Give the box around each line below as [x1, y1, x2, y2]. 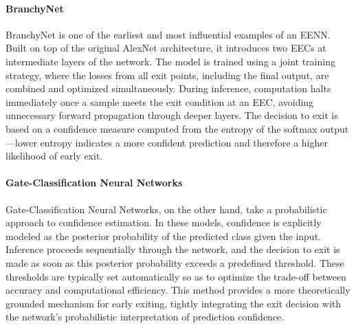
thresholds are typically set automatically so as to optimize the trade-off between [5, 269, 346, 283]
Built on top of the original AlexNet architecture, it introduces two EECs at [5, 41, 326, 55]
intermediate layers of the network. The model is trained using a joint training [5, 54, 335, 68]
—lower [5, 135, 37, 149]
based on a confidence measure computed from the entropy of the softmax [5, 121, 318, 135]
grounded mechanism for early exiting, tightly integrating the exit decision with [5, 296, 342, 310]
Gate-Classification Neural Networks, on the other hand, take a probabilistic [5, 201, 327, 216]
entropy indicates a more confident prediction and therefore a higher [40, 135, 328, 149]
